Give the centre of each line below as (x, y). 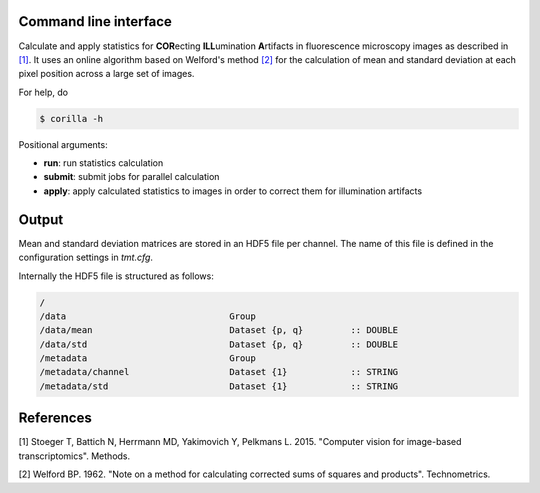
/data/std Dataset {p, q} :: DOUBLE (219, 344)
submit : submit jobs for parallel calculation (131, 177)
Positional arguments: (63, 144)
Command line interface (95, 21)
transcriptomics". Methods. (74, 456)
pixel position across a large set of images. (106, 74)
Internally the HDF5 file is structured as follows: (116, 276)
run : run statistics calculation (103, 163)
